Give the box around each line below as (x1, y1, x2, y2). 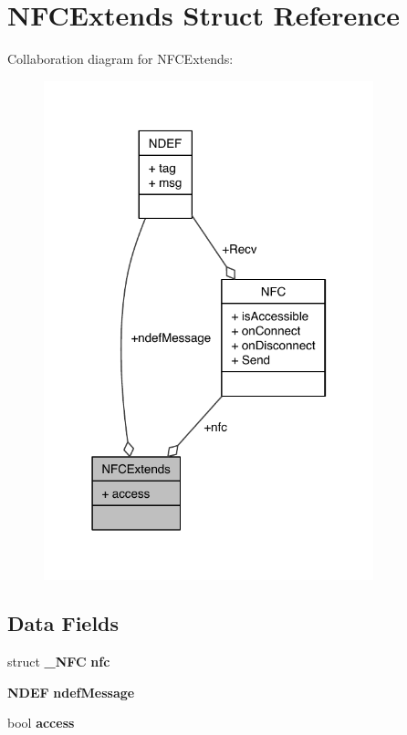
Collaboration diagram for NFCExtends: (7, 49, 234, 68)
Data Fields (7, 609, 120, 637)
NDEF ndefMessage (7, 682, 135, 701)
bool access (7, 713, 75, 732)
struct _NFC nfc (7, 652, 110, 671)
